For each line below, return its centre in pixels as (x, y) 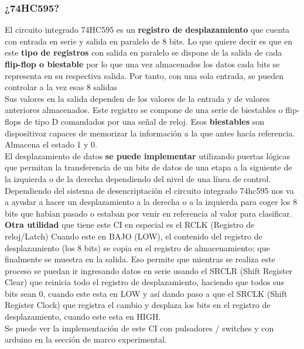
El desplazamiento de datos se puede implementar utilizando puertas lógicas (148, 155)
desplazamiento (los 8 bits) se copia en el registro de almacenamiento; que (137, 247)
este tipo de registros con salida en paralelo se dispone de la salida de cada (144, 52)
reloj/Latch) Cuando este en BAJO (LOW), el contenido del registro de (134, 236)
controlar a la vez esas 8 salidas (61, 87)
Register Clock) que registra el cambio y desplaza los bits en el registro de (138, 305)
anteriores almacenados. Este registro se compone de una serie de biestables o (144, 110)
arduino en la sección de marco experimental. (86, 339)
